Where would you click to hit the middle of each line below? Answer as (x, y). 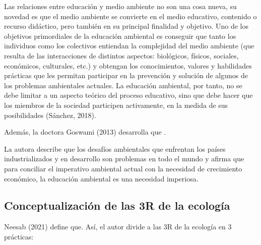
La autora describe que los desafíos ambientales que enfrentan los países (115, 148)
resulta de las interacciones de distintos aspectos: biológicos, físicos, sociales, (121, 55)
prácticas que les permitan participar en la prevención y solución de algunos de (126, 75)
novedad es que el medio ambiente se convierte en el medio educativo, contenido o (130, 16)
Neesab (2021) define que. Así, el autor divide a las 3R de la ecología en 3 (118, 227)
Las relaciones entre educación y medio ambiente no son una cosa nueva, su (120, 6)
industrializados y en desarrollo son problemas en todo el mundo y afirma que (124, 159)
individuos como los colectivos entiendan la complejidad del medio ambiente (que (129, 46)
